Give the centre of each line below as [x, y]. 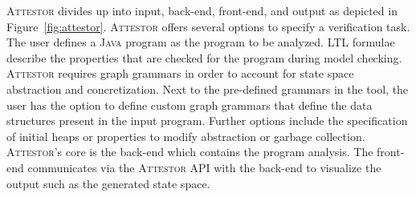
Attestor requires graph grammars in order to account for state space [180, 73]
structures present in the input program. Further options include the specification [207, 121]
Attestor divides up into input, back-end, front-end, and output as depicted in [202, 10]
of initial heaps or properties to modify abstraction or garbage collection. [186, 136]
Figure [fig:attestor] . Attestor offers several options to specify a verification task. [208, 26]
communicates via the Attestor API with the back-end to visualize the [204, 167]
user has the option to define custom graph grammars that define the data [190, 105]
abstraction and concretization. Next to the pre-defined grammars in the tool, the [208, 88]
